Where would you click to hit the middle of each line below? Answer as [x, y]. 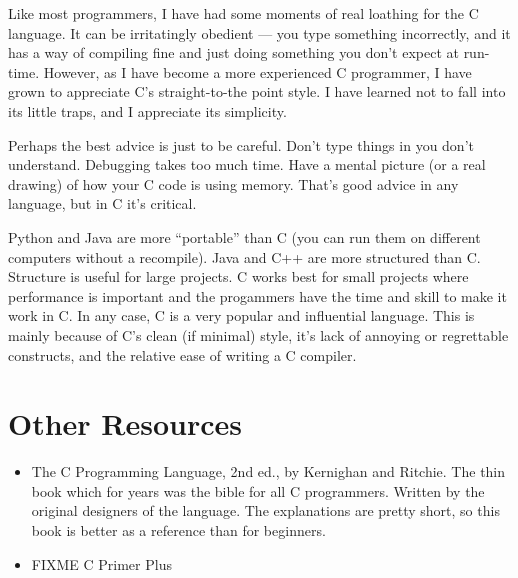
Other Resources [125, 423]
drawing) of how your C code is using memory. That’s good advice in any [233, 183]
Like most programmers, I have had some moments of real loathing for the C [243, 13]
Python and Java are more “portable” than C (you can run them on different [244, 236]
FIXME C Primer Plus [101, 563]
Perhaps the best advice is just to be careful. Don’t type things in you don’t [241, 144]
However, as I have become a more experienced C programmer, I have [257, 71]
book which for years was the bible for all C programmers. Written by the [258, 490]
